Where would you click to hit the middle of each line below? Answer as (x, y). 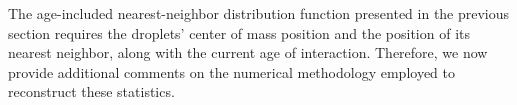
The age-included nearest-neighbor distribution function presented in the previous (259, 13)
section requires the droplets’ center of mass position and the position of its (239, 32)
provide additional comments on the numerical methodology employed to (231, 71)
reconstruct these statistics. (91, 91)
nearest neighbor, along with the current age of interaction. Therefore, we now (248, 52)
